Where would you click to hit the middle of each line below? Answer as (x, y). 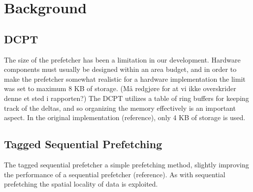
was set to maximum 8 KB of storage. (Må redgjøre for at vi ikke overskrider (120, 88)
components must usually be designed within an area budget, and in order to (120, 69)
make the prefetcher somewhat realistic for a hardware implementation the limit (125, 79)
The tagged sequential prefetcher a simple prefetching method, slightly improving (126, 164)
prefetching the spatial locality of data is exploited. (81, 184)
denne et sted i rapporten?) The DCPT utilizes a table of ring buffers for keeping (126, 98)
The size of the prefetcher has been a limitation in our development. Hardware (122, 59)
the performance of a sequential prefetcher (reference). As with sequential (115, 174)
